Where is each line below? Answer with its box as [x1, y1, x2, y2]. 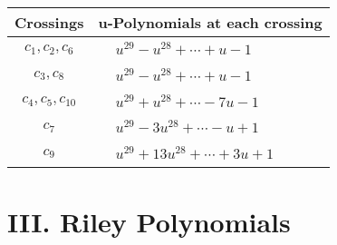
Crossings [14, 12, 84, 33]
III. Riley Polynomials [7, 202, 291, 240]
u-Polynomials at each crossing [98, 12, 323, 33]
